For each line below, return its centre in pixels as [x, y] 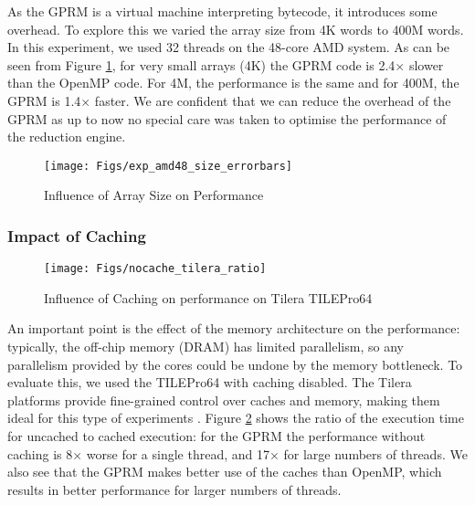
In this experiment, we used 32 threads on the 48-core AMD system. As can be [229, 47]
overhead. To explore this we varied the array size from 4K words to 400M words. [236, 29]
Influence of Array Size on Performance [154, 195]
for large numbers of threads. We [375, 453]
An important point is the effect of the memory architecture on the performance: [234, 328]
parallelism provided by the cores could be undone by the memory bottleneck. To [235, 364]
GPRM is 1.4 [44, 100]
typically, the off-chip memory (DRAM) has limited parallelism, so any [206, 347]
